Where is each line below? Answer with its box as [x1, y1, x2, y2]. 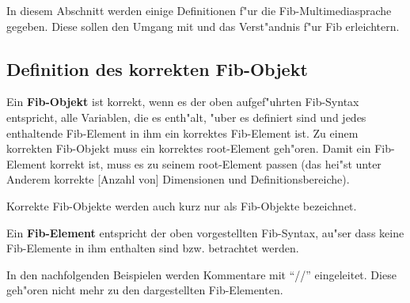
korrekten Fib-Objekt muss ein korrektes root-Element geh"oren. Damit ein [6, 140, 371, 157]
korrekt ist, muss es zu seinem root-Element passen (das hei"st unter [50, 155, 382, 172]
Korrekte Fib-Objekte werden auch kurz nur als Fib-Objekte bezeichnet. [6, 197, 357, 214]
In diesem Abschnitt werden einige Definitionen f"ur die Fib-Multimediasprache [6, 2, 392, 18]
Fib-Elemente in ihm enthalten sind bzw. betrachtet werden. [6, 240, 299, 256]
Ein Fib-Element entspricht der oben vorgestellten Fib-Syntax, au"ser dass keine [6, 224, 404, 241]
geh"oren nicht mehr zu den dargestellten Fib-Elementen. [6, 282, 283, 298]
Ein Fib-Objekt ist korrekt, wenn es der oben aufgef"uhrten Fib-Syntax [6, 93, 359, 110]
